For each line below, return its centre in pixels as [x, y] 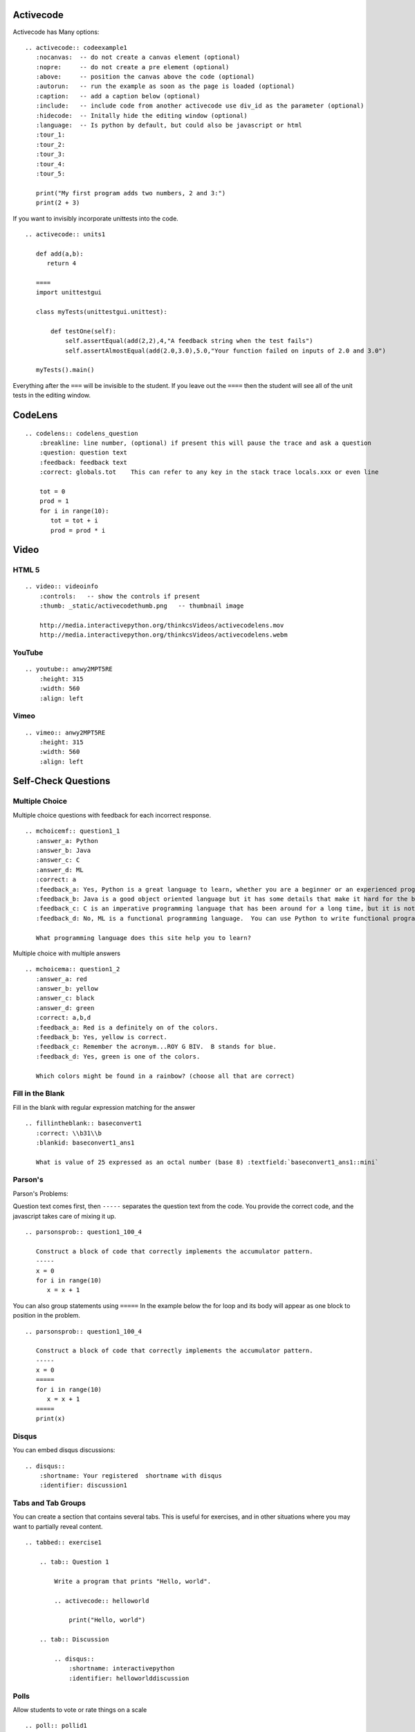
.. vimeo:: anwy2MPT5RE [65, 732]
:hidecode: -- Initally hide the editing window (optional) [142, 115]
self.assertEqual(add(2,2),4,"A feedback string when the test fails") [189, 341]
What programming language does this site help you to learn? [144, 938]
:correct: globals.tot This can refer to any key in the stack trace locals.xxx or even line [209, 472]
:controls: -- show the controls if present [120, 596]
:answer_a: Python [67, 841]
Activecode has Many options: [56, 32]
